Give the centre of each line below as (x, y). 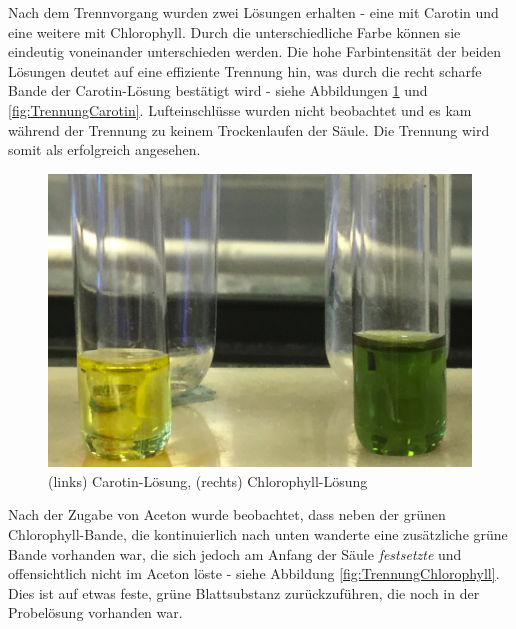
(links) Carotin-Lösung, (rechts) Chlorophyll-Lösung (208, 480)
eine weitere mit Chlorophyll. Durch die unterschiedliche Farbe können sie (234, 31)
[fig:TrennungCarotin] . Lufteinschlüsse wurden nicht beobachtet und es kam (240, 109)
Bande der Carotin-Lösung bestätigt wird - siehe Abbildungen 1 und (218, 90)
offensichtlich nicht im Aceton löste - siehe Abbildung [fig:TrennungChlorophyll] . (254, 573)
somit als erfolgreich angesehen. (104, 149)
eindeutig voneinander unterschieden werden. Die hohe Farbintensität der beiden (255, 51)
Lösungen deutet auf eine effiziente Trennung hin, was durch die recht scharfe (245, 70)
